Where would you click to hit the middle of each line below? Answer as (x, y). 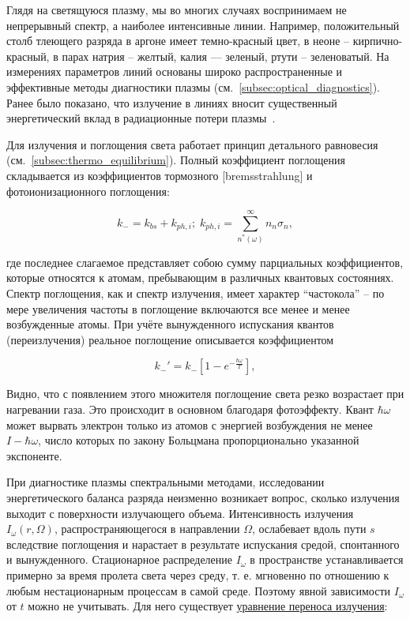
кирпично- (378, 41)
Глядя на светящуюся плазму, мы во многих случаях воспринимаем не (177, 9)
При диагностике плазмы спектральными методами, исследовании (166, 482)
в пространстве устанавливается (327, 559)
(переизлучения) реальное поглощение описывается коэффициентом (170, 339)
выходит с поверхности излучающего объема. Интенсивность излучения (180, 513)
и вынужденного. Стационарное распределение (119, 559)
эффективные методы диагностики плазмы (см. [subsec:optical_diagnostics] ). (193, 86)
